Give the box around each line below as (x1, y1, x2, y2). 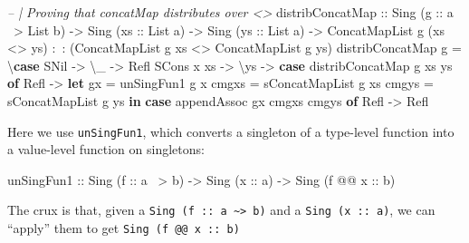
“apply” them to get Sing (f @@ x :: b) (7, 219, 240, 238)
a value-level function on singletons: (7, 140, 205, 159)
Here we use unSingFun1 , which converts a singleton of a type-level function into (7, 121, 455, 141)
